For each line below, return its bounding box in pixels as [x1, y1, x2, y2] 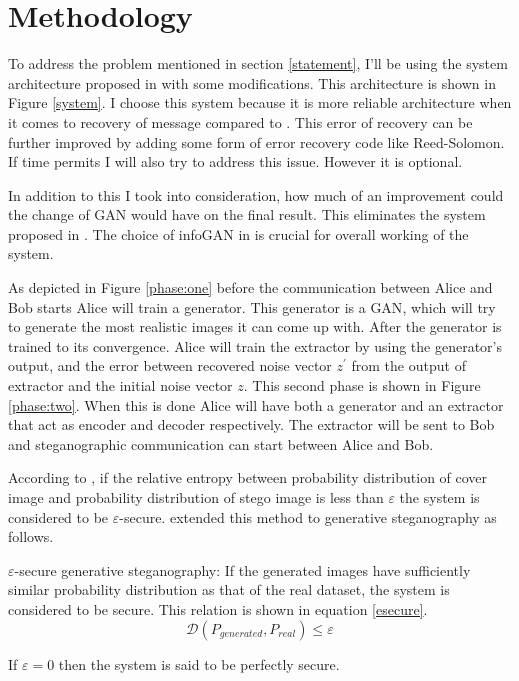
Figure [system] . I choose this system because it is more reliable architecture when [8, 92, 512, 113]
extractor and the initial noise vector [8, 375, 233, 396]
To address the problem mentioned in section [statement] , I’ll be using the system [8, 53, 508, 74]
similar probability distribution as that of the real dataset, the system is [8, 579, 450, 600]
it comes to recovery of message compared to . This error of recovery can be [8, 111, 473, 132]
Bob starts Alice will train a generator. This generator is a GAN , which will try [8, 296, 496, 317]
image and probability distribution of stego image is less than [8, 487, 384, 507]
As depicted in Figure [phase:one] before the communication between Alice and [8, 277, 493, 298]
